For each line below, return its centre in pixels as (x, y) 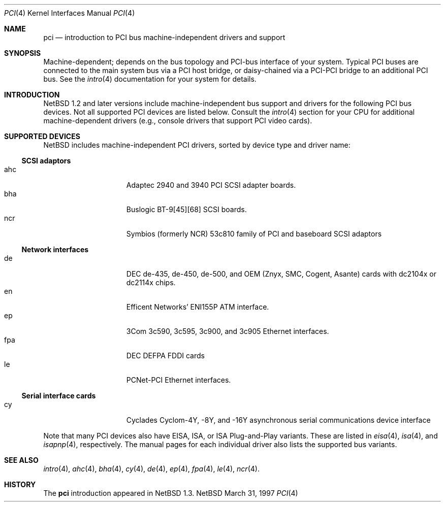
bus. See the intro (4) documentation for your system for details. (150, 79)
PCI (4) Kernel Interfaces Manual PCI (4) (70, 13)
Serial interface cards (59, 396)
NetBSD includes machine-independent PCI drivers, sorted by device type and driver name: (197, 145)
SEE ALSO (21, 460)
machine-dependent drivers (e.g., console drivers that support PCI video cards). (178, 121)
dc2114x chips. (151, 282)
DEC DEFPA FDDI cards (165, 356)
